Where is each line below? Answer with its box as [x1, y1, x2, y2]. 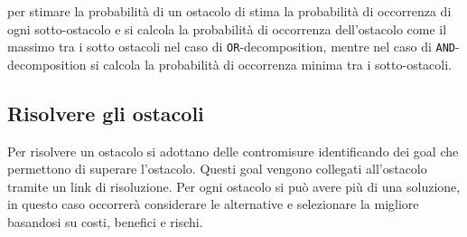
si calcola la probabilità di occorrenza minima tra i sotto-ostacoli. [90, 54, 453, 73]
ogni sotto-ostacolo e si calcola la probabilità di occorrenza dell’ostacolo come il [7, 19, 447, 38]
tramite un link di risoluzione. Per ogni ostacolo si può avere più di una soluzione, [7, 176, 461, 195]
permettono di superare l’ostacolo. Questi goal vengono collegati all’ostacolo [7, 159, 427, 178]
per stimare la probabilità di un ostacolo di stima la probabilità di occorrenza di [7, 2, 452, 20]
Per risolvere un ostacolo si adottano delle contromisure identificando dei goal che [7, 141, 459, 160]
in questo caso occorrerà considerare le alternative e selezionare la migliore [7, 194, 419, 213]
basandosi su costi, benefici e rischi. [7, 213, 203, 232]
